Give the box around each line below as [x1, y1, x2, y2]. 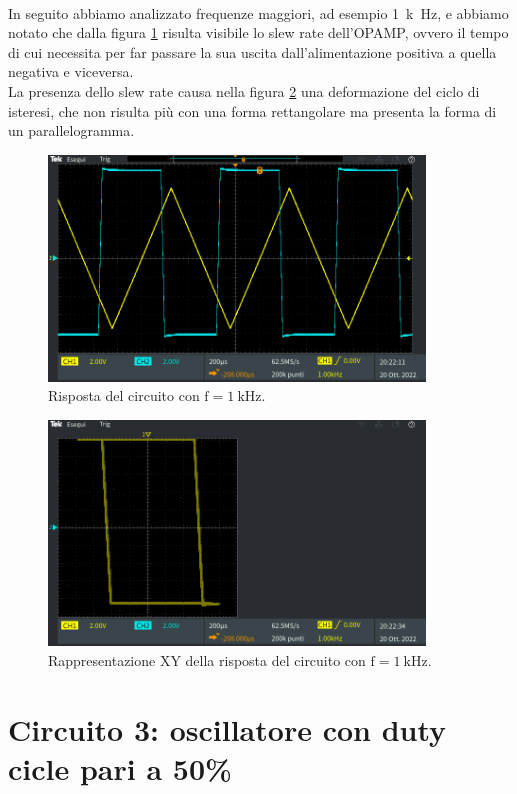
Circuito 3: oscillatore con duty [8, 708, 447, 749]
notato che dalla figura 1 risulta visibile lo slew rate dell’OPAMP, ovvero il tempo [8, 22, 509, 43]
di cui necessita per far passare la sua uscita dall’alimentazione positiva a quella [8, 41, 497, 62]
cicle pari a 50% [8, 748, 232, 789]
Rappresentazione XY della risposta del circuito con [48, 650, 366, 671]
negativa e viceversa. [8, 61, 134, 82]
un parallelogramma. [8, 120, 135, 141]
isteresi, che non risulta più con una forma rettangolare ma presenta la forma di [8, 100, 497, 121]
